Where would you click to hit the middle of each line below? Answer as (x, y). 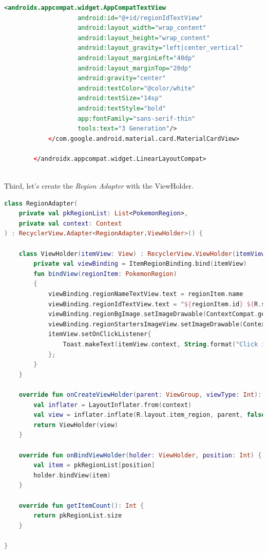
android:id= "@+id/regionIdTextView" (140, 18)
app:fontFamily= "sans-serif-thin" (137, 118)
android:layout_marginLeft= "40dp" (137, 58)
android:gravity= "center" (122, 78)
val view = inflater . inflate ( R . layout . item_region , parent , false (149, 415)
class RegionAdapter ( (41, 203)
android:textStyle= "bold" (122, 108)
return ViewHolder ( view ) (76, 425)
